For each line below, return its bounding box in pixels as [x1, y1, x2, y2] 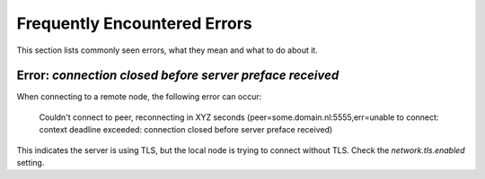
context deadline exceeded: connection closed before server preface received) [39, 124, 333, 135]
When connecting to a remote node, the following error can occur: [16, 91, 262, 102]
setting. [16, 158, 45, 168]
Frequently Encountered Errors [16, 13, 253, 33]
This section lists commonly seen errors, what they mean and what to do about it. [16, 45, 318, 55]
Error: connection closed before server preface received [16, 68, 339, 83]
